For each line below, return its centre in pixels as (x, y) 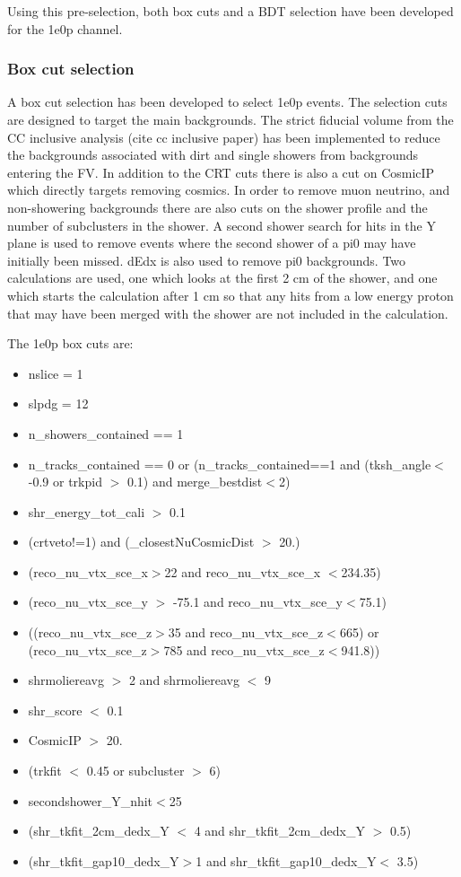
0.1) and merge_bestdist (195, 482)
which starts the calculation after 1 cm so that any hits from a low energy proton (230, 295)
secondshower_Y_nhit (91, 800)
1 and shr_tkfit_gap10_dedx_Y (286, 860)
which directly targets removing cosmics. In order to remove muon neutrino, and (229, 190)
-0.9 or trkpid (65, 482)
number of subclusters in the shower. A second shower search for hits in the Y (222, 225)
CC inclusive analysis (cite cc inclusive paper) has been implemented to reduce (224, 137)
